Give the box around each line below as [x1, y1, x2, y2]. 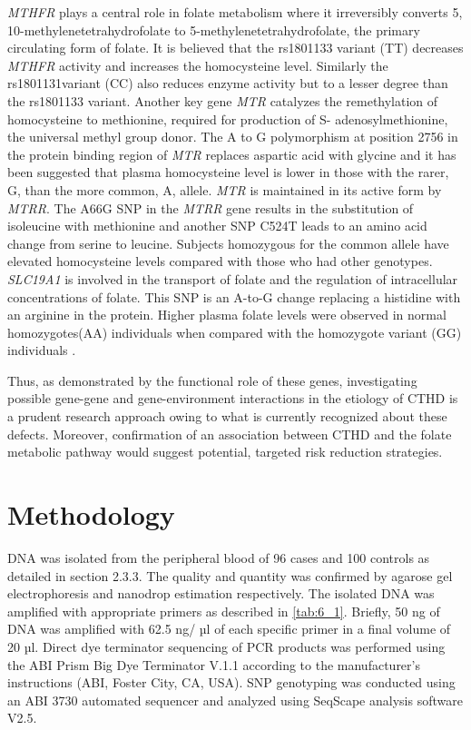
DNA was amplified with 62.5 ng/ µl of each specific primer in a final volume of [7, 619, 451, 638]
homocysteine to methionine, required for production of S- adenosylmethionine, [7, 109, 448, 128]
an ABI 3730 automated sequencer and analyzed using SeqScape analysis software [7, 690, 463, 709]
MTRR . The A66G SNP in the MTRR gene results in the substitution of [7, 198, 414, 217]
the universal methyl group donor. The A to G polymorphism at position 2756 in [7, 127, 458, 146]
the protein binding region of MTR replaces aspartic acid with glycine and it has [7, 144, 456, 163]
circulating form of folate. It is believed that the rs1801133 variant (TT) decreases [7, 38, 464, 57]
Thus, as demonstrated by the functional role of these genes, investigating [7, 370, 417, 390]
